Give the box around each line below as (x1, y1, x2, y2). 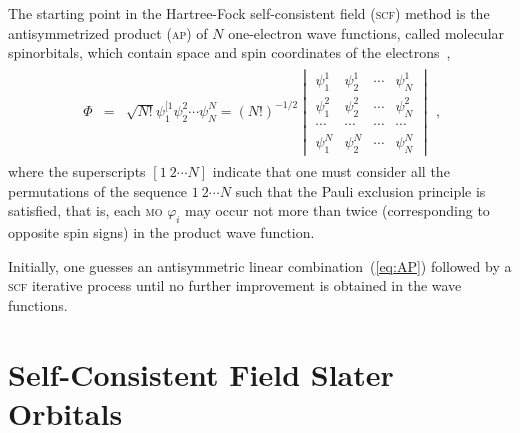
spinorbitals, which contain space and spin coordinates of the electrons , (8, 42, 451, 63)
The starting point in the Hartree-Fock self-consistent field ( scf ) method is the (8, 3, 490, 23)
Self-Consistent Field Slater (8, 353, 394, 394)
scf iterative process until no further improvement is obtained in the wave (8, 275, 462, 296)
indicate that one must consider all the (212, 161, 450, 182)
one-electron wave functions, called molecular (228, 22, 505, 43)
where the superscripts (8, 161, 146, 182)
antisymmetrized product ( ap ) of (8, 22, 208, 43)
